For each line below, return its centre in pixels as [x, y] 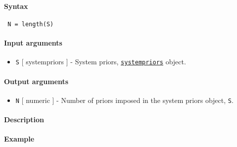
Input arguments [33, 43]
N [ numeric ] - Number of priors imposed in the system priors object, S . [124, 100]
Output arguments [36, 81]
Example [19, 139]
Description [24, 119]
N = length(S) [31, 24]
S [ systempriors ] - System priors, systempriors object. [101, 62]
